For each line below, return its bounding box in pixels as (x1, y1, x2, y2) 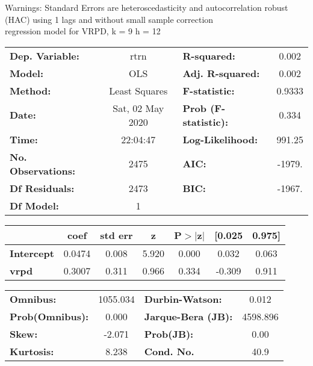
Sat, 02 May (113, 101, 164, 115)
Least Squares (109, 83, 168, 98)
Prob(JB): (144, 326, 194, 341)
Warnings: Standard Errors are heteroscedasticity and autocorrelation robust (5, 1, 288, 13)
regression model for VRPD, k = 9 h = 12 (5, 25, 161, 37)
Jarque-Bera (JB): (144, 309, 233, 323)
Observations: (10, 163, 76, 178)
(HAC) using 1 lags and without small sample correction (5, 13, 214, 25)
